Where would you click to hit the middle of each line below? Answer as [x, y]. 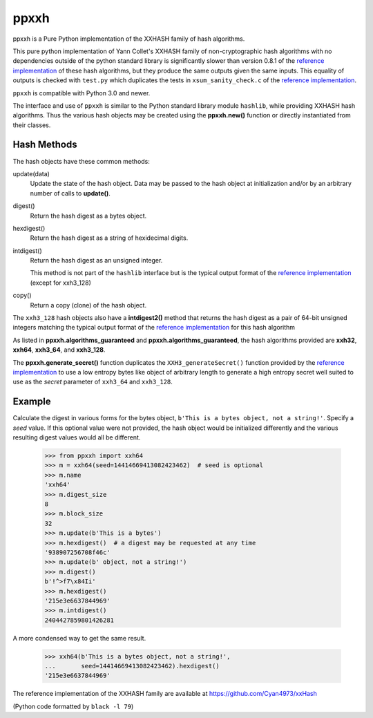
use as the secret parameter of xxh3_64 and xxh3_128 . [93, 382]
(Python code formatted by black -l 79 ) [73, 706]
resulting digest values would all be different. [77, 437]
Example [32, 402]
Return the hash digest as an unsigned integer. [96, 261]
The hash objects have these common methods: [81, 161]
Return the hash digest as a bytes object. [88, 216]
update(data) [31, 173]
